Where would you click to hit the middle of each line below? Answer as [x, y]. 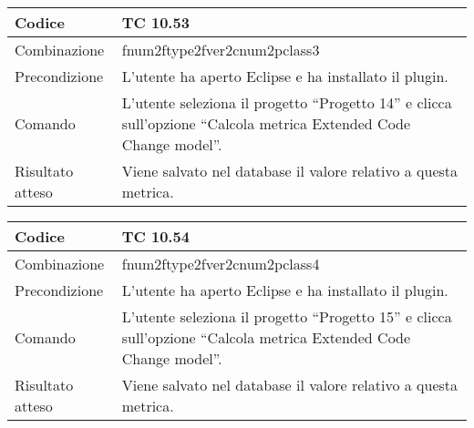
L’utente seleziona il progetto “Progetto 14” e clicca [287, 102]
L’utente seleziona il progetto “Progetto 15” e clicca [287, 316]
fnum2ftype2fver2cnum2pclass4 [221, 264]
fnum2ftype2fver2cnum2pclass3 [221, 50]
